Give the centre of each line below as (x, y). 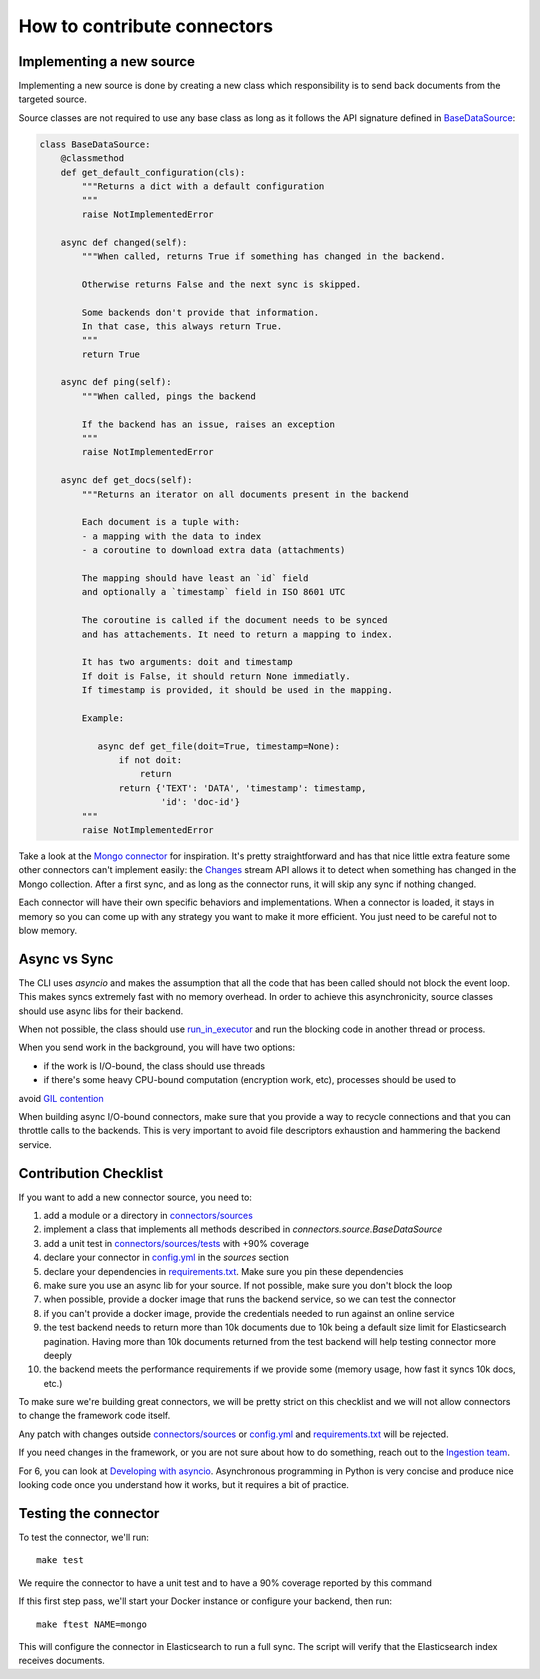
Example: (103, 718)
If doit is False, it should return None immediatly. (216, 676)
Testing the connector (89, 1513)
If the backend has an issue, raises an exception (208, 424)
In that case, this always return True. (182, 326)
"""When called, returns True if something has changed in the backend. (263, 256)
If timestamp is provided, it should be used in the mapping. (237, 690)
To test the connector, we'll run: (83, 1537)
